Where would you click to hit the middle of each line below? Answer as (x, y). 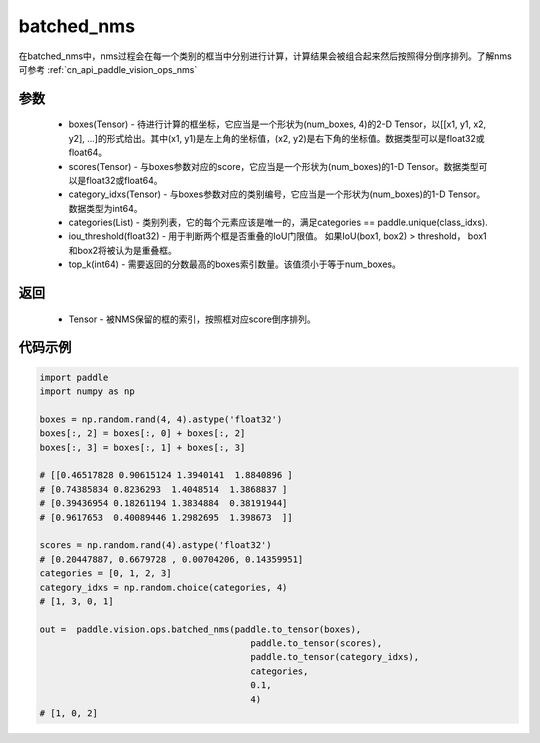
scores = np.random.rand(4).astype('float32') (155, 545)
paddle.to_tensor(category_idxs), (335, 657)
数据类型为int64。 (105, 208)
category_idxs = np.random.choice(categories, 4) (163, 587)
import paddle (74, 377)
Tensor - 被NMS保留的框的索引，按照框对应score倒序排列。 (192, 319)
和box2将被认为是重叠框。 (122, 250)
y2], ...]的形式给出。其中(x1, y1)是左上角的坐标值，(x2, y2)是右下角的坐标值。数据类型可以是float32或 (276, 138)
